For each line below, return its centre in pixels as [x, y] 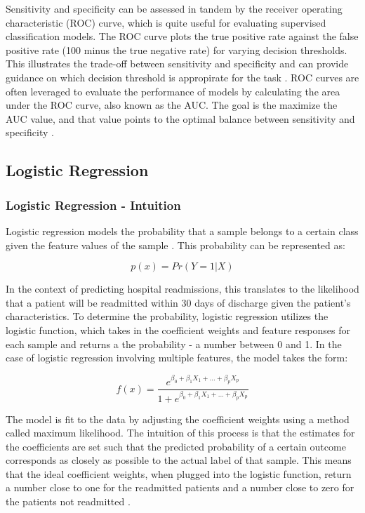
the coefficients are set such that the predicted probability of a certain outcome [176, 446]
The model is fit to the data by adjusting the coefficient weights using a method [178, 419]
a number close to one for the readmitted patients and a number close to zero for [180, 487]
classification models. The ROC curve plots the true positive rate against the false [182, 36]
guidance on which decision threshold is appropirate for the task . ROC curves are [182, 77]
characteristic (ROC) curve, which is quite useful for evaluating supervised [166, 22]
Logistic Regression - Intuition [93, 205]
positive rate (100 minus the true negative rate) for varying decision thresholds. [177, 49]
